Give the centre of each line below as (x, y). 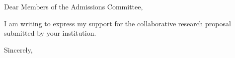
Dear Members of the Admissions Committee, (74, 6)
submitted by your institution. (50, 33)
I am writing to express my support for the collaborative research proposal (117, 23)
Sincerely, (18, 49)
